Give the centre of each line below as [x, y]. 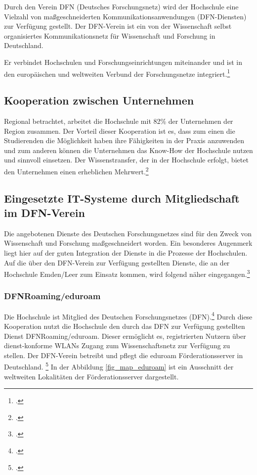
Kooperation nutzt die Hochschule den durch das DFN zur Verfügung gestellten [125, 326]
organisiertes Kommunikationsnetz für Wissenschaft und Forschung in [110, 35]
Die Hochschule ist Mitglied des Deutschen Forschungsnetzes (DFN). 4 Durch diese [128, 316]
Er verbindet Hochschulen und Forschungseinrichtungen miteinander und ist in [123, 62]
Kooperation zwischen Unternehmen [99, 100]
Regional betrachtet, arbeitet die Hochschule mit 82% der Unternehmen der [119, 121]
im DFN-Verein [44, 213]
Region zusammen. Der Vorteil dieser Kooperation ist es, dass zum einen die [120, 131]
